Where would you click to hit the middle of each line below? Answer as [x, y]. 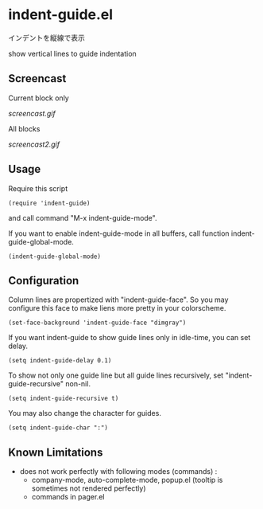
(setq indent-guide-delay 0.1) [60, 361]
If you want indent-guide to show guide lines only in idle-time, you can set [130, 338]
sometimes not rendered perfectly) [89, 488]
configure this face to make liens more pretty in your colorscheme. [117, 308]
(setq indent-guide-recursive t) [64, 399]
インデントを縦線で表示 [46, 37]
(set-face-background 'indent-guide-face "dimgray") [97, 323]
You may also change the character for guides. [85, 413]
